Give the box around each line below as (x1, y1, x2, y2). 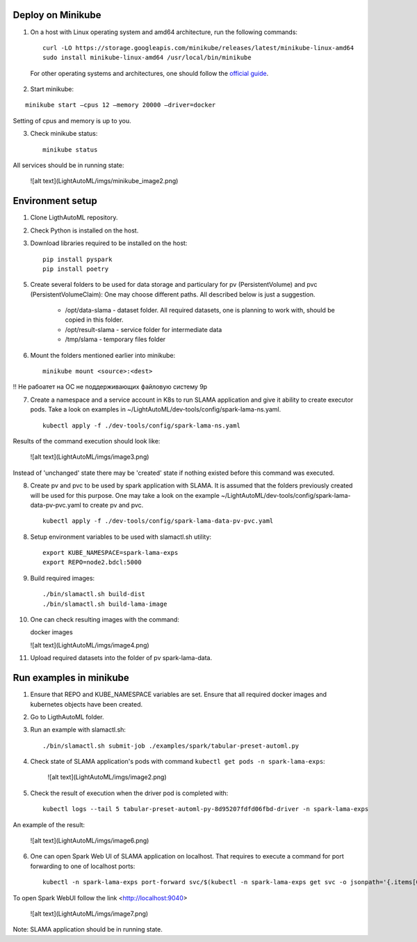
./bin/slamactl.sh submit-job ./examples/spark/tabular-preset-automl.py (42, 741, 300, 750)
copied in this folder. (65, 315, 124, 324)
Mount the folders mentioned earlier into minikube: (30, 351, 176, 359)
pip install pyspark (42, 255, 113, 263)
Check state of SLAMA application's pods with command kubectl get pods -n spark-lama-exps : (30, 757, 326, 766)
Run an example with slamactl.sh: (30, 725, 126, 734)
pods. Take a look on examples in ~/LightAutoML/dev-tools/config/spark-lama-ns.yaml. (30, 405, 281, 414)
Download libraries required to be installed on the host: (30, 239, 188, 247)
